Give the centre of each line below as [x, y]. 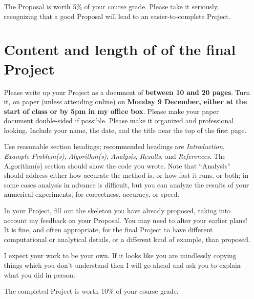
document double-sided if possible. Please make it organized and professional [119, 121]
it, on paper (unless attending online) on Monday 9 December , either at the [126, 102]
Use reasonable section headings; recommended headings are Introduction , [114, 146]
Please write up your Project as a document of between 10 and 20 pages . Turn [127, 92]
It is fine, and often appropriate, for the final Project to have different [108, 230]
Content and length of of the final [120, 49]
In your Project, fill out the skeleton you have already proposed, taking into [117, 211]
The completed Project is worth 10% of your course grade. [91, 291]
